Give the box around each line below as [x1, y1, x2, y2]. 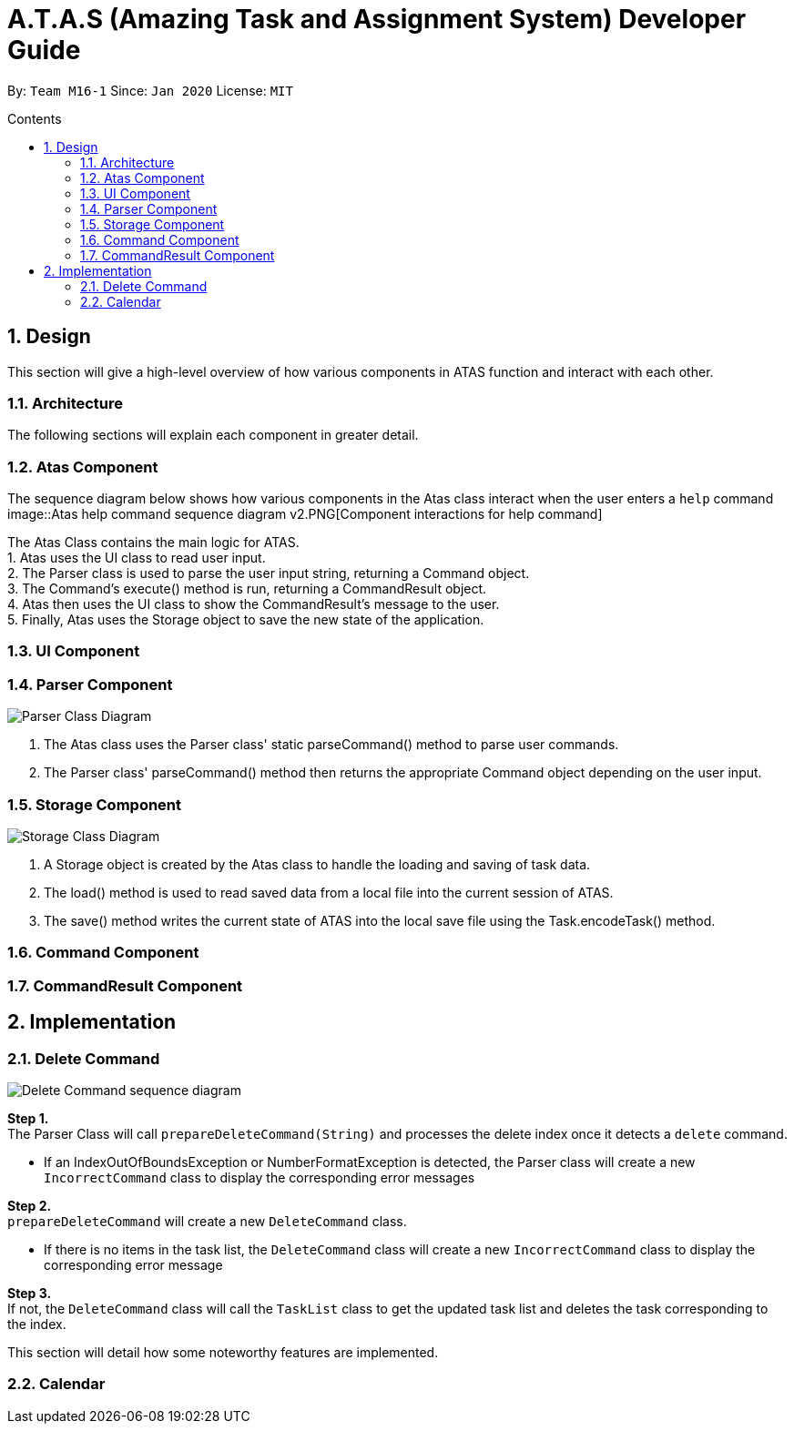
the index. [7, 1315, 66, 1332]
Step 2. [7, 1197, 52, 1213]
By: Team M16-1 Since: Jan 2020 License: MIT [7, 82, 293, 98]
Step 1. [7, 1110, 49, 1126]
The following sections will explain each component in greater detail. [7, 427, 419, 443]
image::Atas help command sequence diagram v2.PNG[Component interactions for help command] [7, 506, 603, 523]
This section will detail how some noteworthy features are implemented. [7, 1344, 439, 1360]
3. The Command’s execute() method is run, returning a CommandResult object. [7, 581, 487, 597]
